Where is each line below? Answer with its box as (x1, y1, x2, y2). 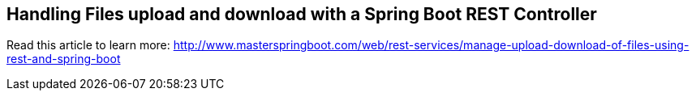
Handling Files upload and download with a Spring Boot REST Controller (6, 4, 597, 24)
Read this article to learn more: (6, 38, 170, 53)
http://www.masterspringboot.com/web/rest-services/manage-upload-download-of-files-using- (173, 38, 690, 53)
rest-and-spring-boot (6, 52, 121, 66)
